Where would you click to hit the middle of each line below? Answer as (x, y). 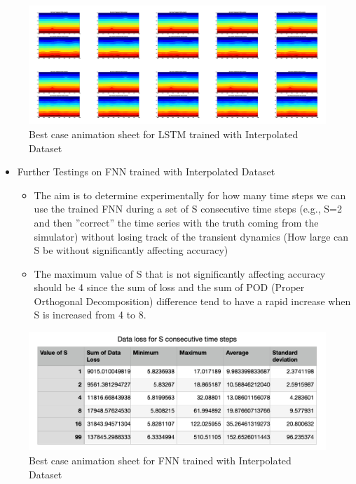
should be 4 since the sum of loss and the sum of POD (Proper (169, 287)
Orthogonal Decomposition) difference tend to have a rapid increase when (192, 301)
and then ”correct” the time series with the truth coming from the (176, 222)
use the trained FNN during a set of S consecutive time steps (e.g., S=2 (188, 209)
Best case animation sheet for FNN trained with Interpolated (160, 460)
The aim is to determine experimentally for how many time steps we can (190, 195)
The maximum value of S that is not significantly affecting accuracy (180, 273)
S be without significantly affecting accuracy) (131, 250)
